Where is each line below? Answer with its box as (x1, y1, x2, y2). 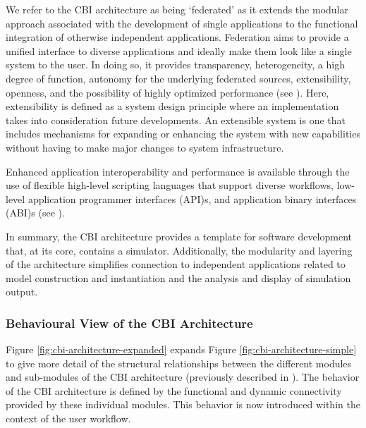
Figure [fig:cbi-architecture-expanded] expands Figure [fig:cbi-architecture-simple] (6, 342, 357, 357)
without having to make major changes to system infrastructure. (6, 140, 284, 154)
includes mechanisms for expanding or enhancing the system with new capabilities (6, 126, 360, 141)
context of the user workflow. (6, 411, 131, 426)
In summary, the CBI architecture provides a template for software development (6, 228, 353, 243)
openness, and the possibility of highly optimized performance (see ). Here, (6, 85, 329, 99)
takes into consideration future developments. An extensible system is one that (6, 112, 346, 127)
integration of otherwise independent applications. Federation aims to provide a (6, 30, 349, 44)
